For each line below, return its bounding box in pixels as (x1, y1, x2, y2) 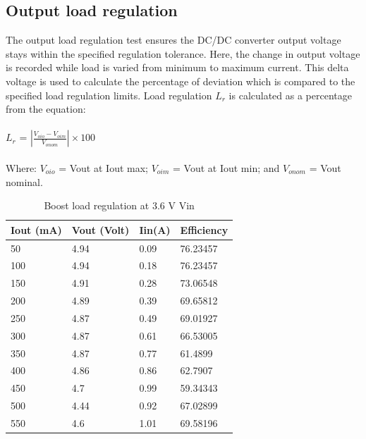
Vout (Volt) (71, 222, 130, 237)
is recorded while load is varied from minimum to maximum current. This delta (6, 60, 349, 75)
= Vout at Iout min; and (173, 160, 280, 175)
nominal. (6, 174, 43, 189)
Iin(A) (139, 222, 171, 237)
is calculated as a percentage (228, 87, 352, 102)
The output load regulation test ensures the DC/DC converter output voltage (6, 32, 341, 47)
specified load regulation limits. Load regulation (6, 87, 212, 102)
